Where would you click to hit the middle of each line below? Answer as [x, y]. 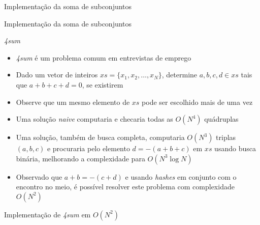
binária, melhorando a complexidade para [80, 158]
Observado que [39, 176]
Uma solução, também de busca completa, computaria [100, 137]
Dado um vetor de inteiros [57, 75]
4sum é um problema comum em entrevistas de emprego [104, 57]
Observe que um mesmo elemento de [73, 102]
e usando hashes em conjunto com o [181, 176]
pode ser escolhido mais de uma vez [197, 102]
